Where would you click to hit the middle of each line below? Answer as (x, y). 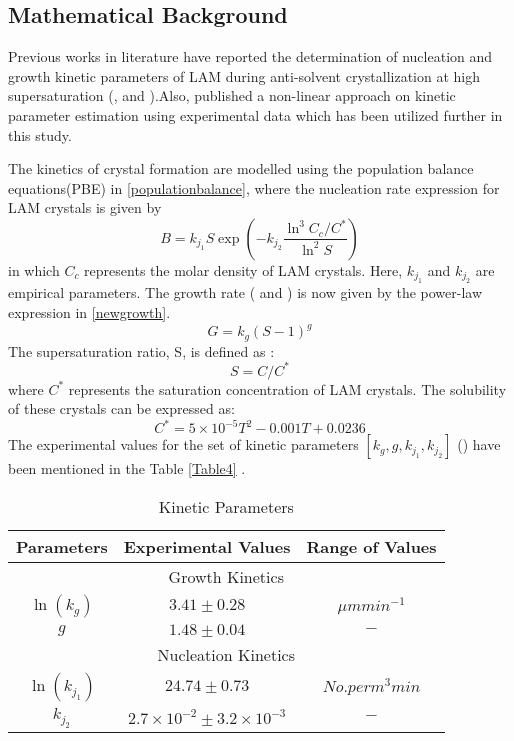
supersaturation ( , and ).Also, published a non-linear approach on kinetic (232, 95)
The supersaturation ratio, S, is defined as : (141, 350)
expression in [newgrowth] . (89, 311)
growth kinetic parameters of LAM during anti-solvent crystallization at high (244, 75)
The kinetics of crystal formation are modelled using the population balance (241, 168)
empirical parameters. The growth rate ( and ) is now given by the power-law (245, 292)
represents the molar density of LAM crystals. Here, (243, 269)
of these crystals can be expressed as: (121, 408)
